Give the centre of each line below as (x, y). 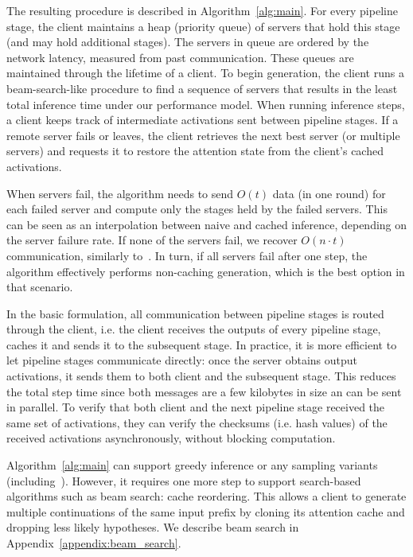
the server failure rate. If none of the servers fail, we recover (152, 240)
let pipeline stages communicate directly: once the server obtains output (182, 360)
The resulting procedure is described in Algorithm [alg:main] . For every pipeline (202, 10)
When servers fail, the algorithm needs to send (120, 193)
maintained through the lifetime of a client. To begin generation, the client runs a (205, 73)
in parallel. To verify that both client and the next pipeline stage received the (196, 407)
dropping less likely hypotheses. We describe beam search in (153, 527)
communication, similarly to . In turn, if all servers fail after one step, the (187, 255)
